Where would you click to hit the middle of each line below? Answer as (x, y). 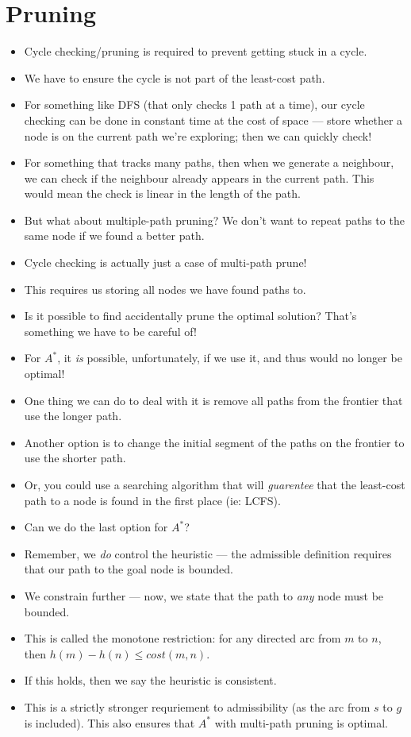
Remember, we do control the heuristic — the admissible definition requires (208, 553)
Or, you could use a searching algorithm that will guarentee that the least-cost (215, 484)
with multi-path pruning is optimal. (301, 722)
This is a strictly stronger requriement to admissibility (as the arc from (197, 706)
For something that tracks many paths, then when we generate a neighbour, (209, 162)
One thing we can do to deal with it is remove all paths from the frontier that (213, 400)
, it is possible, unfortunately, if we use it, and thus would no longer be (230, 358)
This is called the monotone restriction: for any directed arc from (182, 638)
